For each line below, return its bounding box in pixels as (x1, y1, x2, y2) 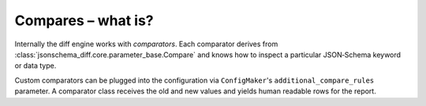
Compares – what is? (14, 12, 154, 29)
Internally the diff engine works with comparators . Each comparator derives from (14, 39, 278, 49)
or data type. (14, 61, 57, 71)
